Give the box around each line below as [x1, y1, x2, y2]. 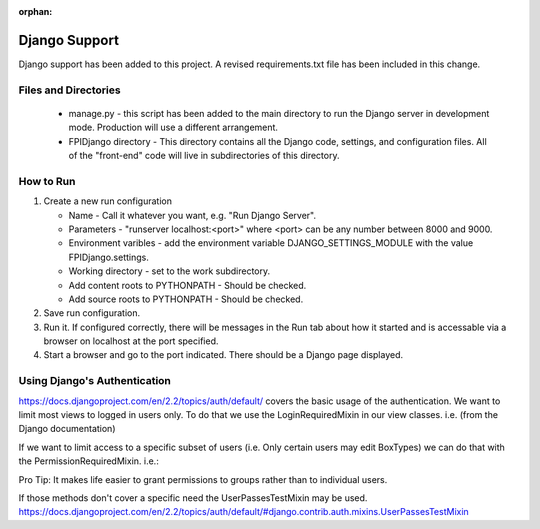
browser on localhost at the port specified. [43, 335, 219, 347]
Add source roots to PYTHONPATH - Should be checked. [68, 293, 304, 305]
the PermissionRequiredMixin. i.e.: [18, 455, 159, 467]
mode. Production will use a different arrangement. [68, 121, 279, 134]
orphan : [18, 6, 53, 17]
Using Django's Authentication [18, 374, 172, 388]
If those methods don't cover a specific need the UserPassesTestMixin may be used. [18, 491, 368, 504]
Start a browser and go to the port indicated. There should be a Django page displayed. [43, 349, 404, 361]
